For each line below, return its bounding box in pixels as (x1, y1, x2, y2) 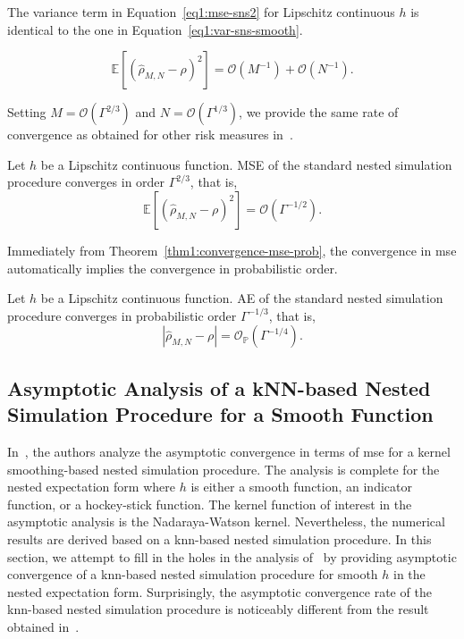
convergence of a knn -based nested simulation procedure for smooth (7, 565, 378, 584)
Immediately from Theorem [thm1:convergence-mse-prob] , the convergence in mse (7, 240, 457, 259)
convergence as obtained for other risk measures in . (7, 125, 293, 144)
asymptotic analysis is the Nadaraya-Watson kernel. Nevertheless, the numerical (7, 512, 445, 531)
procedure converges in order (7, 172, 165, 191)
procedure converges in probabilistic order (7, 306, 237, 324)
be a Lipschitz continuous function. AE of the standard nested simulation (40, 289, 443, 307)
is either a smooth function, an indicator (190, 477, 412, 496)
